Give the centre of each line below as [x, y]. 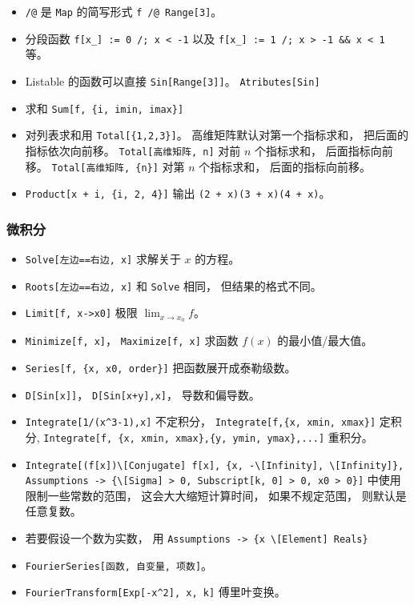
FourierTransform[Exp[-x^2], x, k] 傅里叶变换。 [155, 592]
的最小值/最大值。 [325, 341]
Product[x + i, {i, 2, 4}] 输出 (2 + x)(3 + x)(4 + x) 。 [178, 193]
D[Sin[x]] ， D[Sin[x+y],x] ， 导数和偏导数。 [143, 394]
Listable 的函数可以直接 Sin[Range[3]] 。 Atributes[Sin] [173, 80]
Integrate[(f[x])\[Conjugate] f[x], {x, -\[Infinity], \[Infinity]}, [215, 465]
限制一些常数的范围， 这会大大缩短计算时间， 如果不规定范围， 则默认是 [216, 495]
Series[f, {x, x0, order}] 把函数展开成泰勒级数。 [161, 367]
